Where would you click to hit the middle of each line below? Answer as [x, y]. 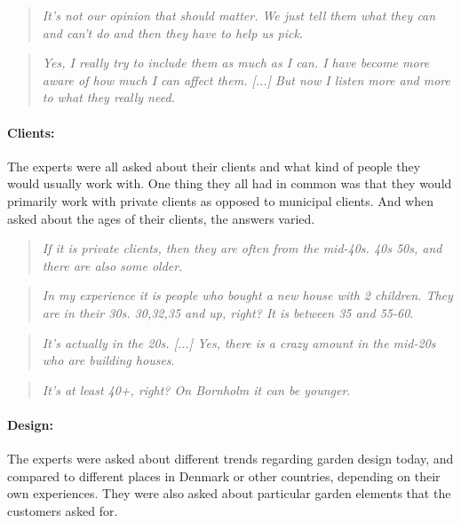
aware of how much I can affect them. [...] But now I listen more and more [246, 79]
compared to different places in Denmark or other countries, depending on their [224, 475]
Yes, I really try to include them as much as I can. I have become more [236, 63]
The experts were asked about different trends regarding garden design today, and [230, 459]
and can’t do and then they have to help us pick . [172, 32]
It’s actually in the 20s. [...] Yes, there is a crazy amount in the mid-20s [239, 342]
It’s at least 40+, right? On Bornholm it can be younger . [196, 389]
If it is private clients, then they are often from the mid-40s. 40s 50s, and [242, 248]
